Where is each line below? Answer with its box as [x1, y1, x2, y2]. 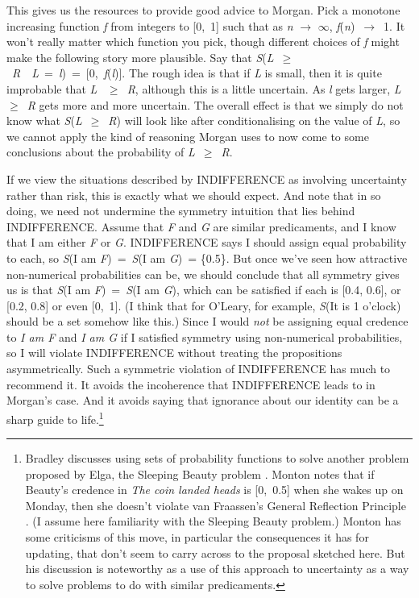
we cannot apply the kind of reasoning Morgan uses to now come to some [6, 127, 369, 144]
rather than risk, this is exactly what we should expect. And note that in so [6, 186, 381, 203]
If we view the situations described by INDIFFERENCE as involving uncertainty [6, 170, 407, 187]
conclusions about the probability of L [6, 143, 195, 160]
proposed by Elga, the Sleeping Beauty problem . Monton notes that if [25, 465, 375, 482]
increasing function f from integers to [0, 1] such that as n [6, 17, 293, 34]
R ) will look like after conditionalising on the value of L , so [108, 112, 400, 129]
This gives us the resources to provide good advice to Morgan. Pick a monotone [6, 2, 400, 18]
